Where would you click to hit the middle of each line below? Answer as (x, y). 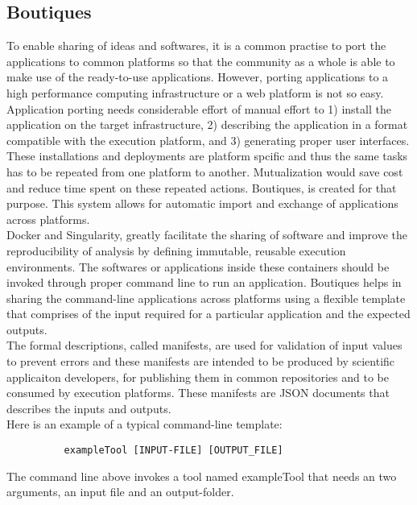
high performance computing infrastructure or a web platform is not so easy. (195, 92)
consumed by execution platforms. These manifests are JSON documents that (198, 393)
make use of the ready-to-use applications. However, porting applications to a (198, 77)
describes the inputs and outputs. (89, 408)
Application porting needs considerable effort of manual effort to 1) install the (199, 108)
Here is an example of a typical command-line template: (145, 424)
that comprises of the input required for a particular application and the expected (208, 314)
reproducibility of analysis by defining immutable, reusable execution (176, 250)
